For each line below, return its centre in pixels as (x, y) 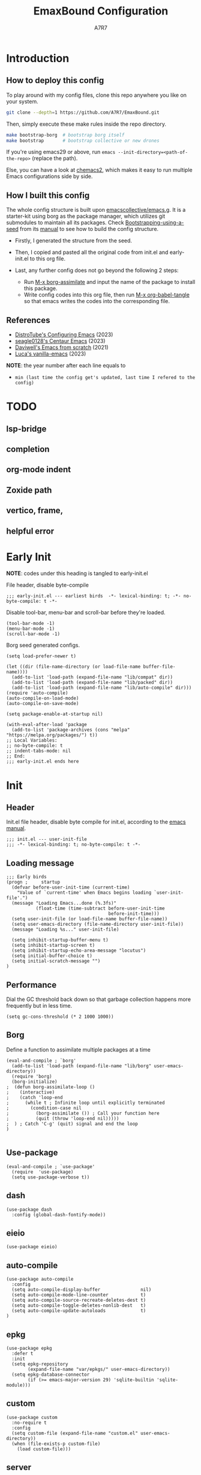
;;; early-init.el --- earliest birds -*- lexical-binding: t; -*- (94, 596)
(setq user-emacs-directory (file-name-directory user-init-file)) (98, 925)
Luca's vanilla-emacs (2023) (50, 354)
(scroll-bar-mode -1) (33, 634)
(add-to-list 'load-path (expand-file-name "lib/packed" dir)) (92, 683)
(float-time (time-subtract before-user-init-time (100, 909)
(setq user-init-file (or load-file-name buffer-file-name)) (90, 919)
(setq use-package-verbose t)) (51, 1177)
